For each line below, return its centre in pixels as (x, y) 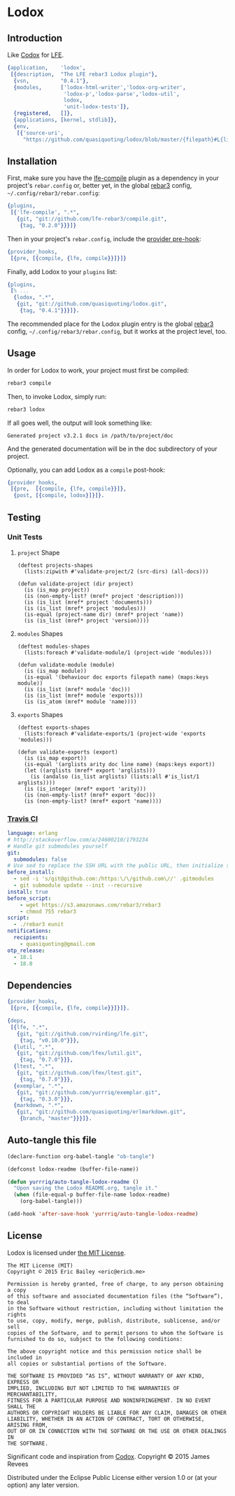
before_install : (31, 872)
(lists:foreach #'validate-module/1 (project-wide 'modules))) (118, 653)
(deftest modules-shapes (54, 646)
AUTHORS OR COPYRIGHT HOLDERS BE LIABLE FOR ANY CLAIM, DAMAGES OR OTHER (117, 1413)
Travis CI (23, 819)
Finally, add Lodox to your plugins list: (62, 271)
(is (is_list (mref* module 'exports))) (84, 695)
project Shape (38, 552)
